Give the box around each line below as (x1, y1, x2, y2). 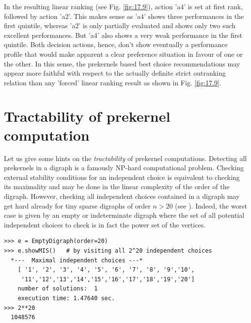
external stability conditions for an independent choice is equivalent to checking (4, 172, 240, 182)
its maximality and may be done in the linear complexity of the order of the (4, 181, 230, 192)
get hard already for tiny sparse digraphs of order (4, 200, 151, 210)
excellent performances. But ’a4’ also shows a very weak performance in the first (4, 30, 242, 40)
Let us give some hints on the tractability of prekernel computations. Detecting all (4, 153, 247, 163)
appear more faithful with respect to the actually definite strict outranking (4, 68, 226, 78)
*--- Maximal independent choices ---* (11, 257, 143, 264)
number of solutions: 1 (17, 285, 98, 292)
